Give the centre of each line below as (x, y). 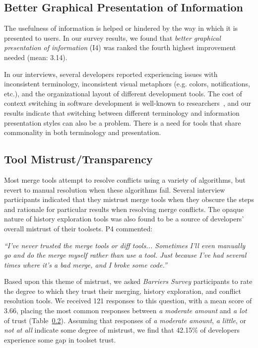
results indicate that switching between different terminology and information (122, 112)
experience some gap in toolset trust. (60, 339)
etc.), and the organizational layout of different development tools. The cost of (123, 93)
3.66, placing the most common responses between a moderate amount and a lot (126, 311)
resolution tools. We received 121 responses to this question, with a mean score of (128, 301)
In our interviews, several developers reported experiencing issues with (111, 74)
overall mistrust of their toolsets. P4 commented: (78, 228)
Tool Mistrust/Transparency (78, 159)
